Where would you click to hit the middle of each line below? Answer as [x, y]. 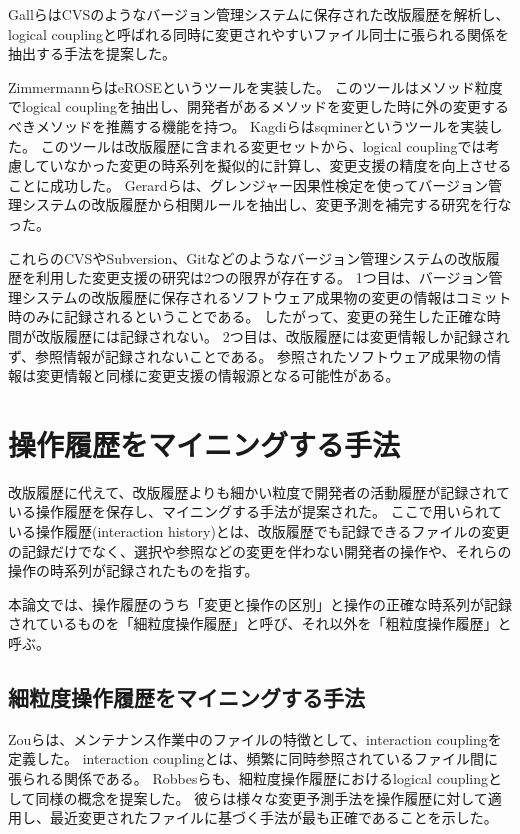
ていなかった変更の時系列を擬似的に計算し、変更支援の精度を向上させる [273, 165]
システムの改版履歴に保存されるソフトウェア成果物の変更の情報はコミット [266, 296]
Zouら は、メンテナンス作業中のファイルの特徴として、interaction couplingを [255, 738]
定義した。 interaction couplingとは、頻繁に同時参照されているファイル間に [253, 758]
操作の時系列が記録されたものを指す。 [133, 570]
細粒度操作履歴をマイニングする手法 [186, 696]
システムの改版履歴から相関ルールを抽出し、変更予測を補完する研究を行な [266, 204]
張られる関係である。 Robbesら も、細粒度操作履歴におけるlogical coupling [248, 777]
